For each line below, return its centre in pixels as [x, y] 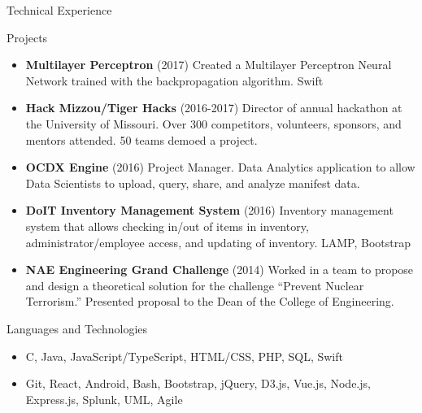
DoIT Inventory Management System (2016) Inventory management [209, 210]
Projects [27, 37]
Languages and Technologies [77, 328]
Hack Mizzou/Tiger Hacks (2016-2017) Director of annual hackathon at [214, 108]
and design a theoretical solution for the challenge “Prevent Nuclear [195, 285]
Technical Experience [59, 10]
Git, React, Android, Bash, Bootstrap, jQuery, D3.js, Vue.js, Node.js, [198, 383]
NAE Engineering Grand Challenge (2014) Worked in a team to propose [220, 270]
